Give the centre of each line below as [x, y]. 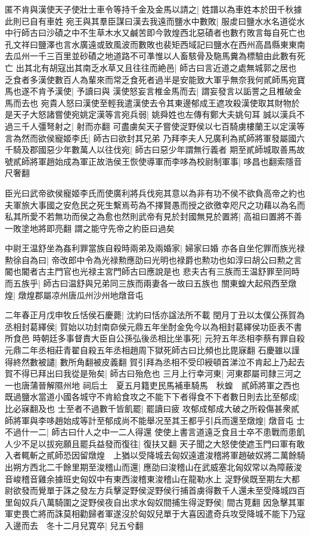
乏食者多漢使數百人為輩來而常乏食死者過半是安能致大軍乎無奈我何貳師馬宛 [151, 79]
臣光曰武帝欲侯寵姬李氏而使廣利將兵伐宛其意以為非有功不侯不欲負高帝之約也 [155, 192]
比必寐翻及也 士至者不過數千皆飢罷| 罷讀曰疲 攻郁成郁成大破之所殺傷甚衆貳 [152, 408]
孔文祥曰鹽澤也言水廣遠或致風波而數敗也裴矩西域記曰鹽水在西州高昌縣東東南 [155, 44]
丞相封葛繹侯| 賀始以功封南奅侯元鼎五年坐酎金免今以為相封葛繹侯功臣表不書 [154, 326]
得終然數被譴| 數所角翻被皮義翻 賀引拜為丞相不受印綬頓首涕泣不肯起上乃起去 [155, 361]
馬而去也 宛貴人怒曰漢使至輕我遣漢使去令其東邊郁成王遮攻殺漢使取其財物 [148, 102]
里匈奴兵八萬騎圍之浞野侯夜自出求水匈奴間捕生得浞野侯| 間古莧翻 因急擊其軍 [155, 502]
